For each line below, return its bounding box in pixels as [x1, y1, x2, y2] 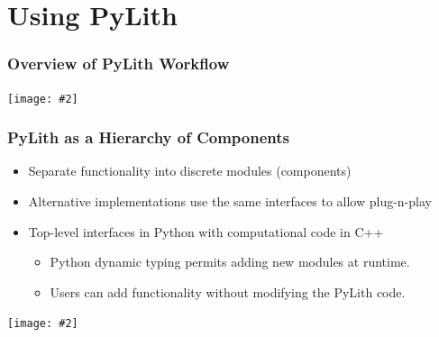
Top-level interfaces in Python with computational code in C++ [28, 222, 384, 241]
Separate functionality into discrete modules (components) [28, 161, 352, 180]
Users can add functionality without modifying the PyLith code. [50, 282, 406, 301]
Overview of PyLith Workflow [7, 52, 230, 75]
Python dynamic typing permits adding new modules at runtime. [50, 252, 410, 271]
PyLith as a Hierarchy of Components [7, 126, 290, 149]
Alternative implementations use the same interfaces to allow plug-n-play [28, 192, 432, 211]
